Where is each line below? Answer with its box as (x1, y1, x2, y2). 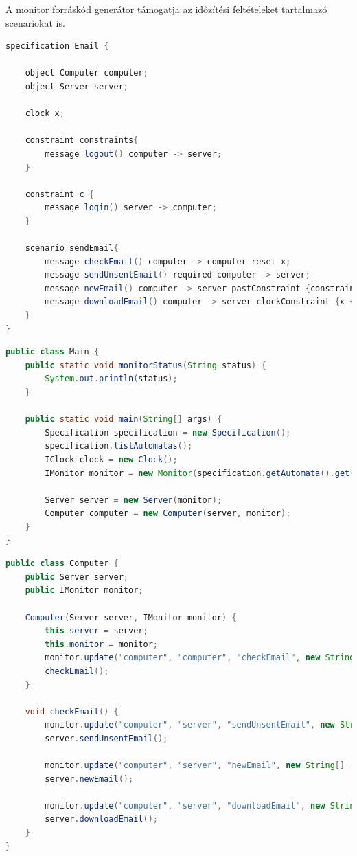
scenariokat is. (5, 15, 65, 30)
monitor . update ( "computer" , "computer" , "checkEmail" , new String (45, 653, 355, 663)
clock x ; (25, 109, 65, 119)
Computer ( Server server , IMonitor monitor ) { (25, 612, 237, 622)
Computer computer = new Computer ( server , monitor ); (45, 508, 291, 519)
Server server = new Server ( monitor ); (45, 495, 222, 505)
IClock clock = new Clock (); (45, 455, 178, 464)
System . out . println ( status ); (45, 374, 178, 384)
